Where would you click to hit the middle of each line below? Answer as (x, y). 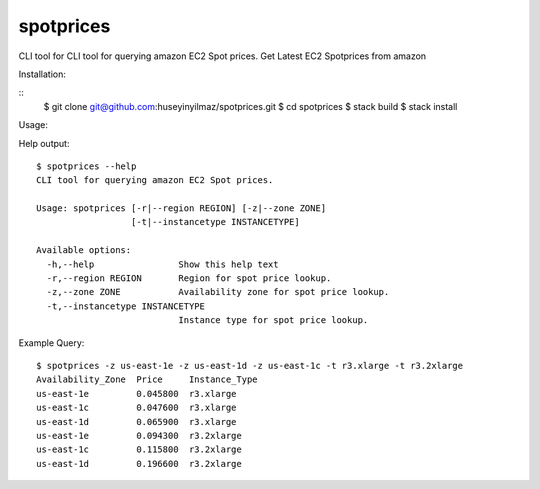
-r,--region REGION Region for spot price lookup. (189, 278)
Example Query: (51, 342)
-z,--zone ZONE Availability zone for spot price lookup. (218, 292)
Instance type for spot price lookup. (273, 320)
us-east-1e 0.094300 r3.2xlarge (139, 435)
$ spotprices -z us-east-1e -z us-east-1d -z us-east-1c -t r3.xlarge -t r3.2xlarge (250, 365)
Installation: (42, 74)
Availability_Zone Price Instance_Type (147, 379)
